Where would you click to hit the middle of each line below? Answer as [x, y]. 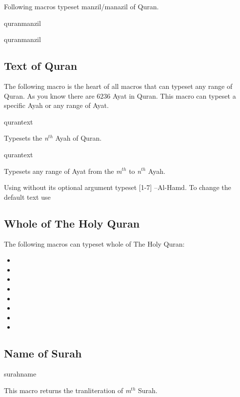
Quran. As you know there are [49, 95]
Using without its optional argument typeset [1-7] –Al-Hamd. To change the [118, 187]
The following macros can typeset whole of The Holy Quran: [94, 243]
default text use [27, 197]
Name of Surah [43, 353]
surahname [20, 374]
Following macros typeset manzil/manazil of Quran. [81, 6]
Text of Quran [41, 66]
